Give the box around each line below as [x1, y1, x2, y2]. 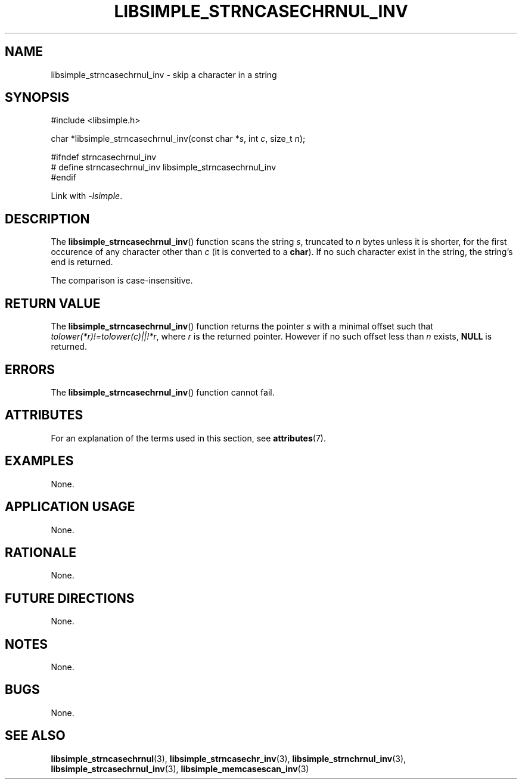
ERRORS [5, 362, 55, 377]
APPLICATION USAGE [5, 499, 135, 515]
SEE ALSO [5, 728, 66, 743]
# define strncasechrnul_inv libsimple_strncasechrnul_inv [51, 162, 276, 173]
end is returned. [51, 257, 113, 267]
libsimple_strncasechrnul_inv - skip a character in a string [51, 69, 277, 80]
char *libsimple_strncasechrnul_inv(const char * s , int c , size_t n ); [51, 133, 306, 144]
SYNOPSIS [5, 90, 70, 105]
